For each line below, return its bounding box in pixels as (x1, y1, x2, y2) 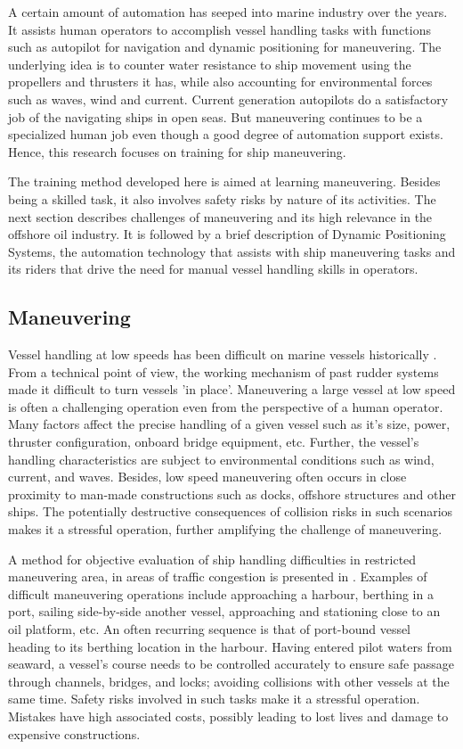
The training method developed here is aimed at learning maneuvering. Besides (8, 172, 441, 191)
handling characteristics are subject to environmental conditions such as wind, (8, 449, 435, 468)
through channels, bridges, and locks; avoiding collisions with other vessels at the (8, 671, 450, 690)
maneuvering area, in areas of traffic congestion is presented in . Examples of (8, 567, 427, 586)
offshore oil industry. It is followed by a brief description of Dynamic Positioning (8, 225, 446, 243)
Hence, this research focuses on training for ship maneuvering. (8, 142, 346, 160)
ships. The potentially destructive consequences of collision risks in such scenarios (8, 502, 453, 521)
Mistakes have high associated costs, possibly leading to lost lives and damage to (8, 706, 449, 725)
